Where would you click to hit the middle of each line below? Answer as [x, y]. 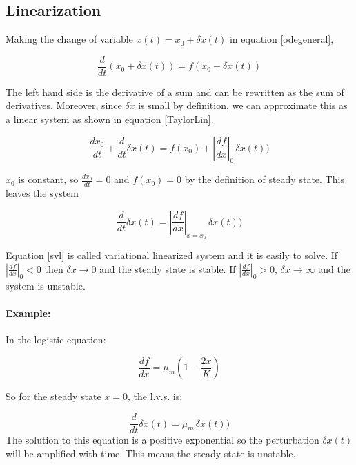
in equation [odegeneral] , [281, 39]
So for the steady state [53, 396]
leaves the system [42, 193]
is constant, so [48, 179]
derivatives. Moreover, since [64, 105]
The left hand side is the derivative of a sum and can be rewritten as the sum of [175, 92]
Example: [28, 313]
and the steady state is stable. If [168, 268]
